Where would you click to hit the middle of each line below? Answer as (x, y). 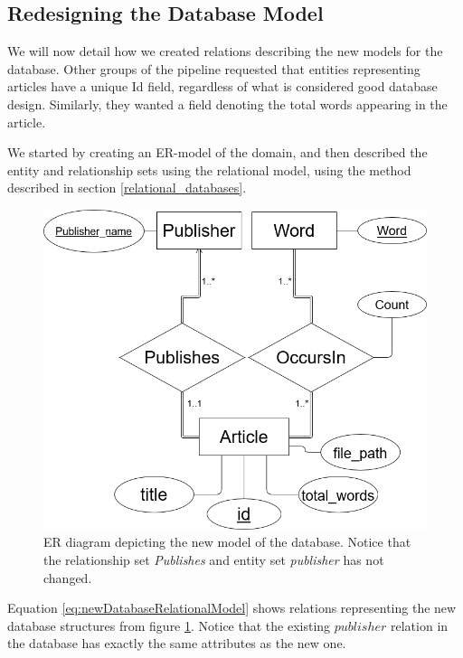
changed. (68, 577)
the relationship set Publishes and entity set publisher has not (214, 559)
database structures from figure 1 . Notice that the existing (169, 625)
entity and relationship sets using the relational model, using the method (209, 169)
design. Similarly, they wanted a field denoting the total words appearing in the (227, 103)
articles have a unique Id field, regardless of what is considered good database (222, 86)
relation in (420, 625)
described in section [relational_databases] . (127, 188)
